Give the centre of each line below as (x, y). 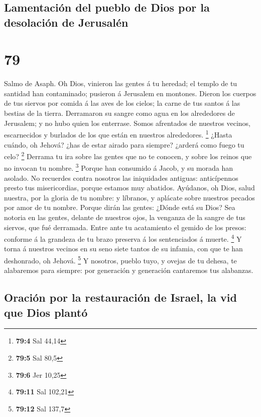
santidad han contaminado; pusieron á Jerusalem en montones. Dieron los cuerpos (130, 93)
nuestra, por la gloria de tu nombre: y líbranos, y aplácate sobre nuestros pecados (129, 197)
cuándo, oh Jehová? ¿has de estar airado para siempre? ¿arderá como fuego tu (124, 144)
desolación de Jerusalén (66, 22)
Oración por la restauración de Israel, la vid (120, 297)
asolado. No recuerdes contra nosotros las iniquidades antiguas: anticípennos (121, 178)
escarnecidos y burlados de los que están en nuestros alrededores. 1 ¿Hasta (118, 134)
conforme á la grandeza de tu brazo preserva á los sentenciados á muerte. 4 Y (123, 238)
